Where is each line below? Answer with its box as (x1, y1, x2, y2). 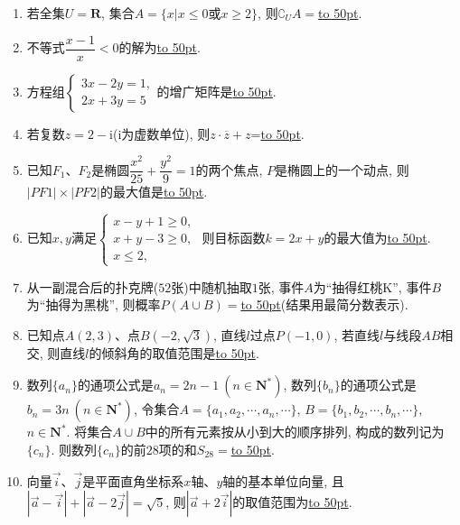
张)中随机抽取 (171, 277, 252, 296)
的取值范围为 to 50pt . (232, 493, 352, 511)
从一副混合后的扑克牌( (26, 277, 159, 296)
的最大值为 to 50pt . (324, 228, 431, 247)
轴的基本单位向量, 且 (222, 471, 344, 490)
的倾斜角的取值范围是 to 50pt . (89, 343, 259, 362)
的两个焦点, (195, 160, 263, 179)
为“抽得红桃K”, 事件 (313, 277, 432, 296)
